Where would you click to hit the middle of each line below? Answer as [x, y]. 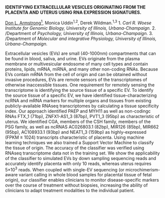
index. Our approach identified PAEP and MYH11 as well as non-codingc [78, 111]
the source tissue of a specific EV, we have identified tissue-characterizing [81, 95]
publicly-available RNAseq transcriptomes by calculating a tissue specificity [82, 106]
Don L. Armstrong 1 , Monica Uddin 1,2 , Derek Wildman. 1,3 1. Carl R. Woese [78, 22]
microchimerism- [143, 169]
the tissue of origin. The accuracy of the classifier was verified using [75, 148]
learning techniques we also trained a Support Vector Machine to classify [80, 142]
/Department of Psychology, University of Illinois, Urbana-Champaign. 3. [79, 33]
